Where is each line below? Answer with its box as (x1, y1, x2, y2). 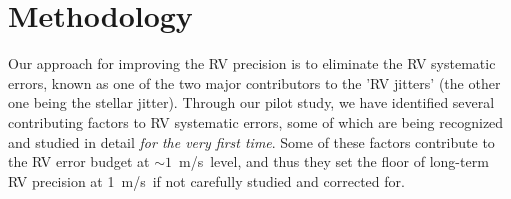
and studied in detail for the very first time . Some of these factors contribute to (8, 131, 495, 152)
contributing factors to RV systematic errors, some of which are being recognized (8, 111, 504, 132)
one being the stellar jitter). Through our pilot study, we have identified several (8, 92, 495, 113)
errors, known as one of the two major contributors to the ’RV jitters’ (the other (8, 72, 501, 93)
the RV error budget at (8, 151, 150, 172)
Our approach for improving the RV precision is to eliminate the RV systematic (8, 53, 496, 74)
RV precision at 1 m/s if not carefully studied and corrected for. (8, 170, 405, 191)
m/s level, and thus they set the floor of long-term (178, 151, 489, 172)
